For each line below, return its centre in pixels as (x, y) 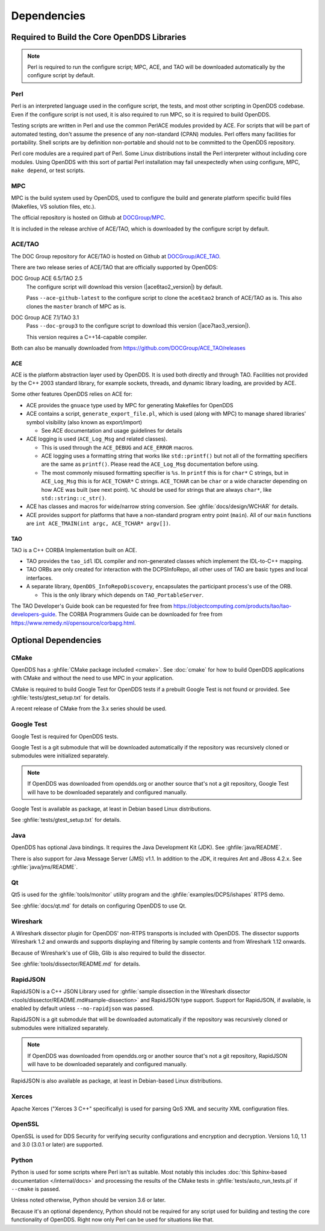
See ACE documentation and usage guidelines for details (112, 430)
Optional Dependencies (56, 640)
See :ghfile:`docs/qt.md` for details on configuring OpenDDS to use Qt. (99, 906)
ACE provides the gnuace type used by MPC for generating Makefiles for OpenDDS (130, 405)
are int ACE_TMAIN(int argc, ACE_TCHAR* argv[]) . (98, 523)
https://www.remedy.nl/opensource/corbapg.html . (74, 623)
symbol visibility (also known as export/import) (84, 422)
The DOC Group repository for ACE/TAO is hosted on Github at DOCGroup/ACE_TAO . (116, 256)
